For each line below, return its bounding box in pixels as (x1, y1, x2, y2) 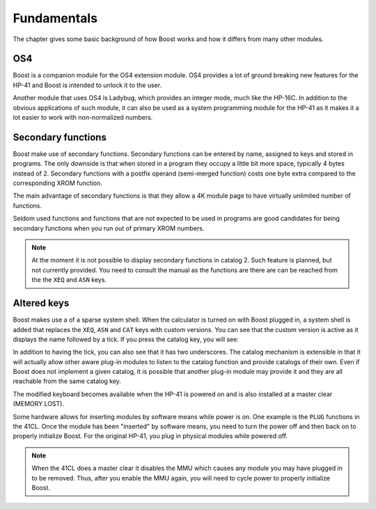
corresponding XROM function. (13, 179, 102, 187)
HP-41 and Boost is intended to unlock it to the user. (13, 81, 162, 89)
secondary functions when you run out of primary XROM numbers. (13, 224, 205, 233)
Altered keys (13, 297, 70, 309)
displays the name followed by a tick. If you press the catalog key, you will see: (13, 335, 240, 343)
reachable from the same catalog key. (13, 377, 122, 386)
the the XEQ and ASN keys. (31, 276, 107, 284)
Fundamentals (13, 10, 97, 26)
